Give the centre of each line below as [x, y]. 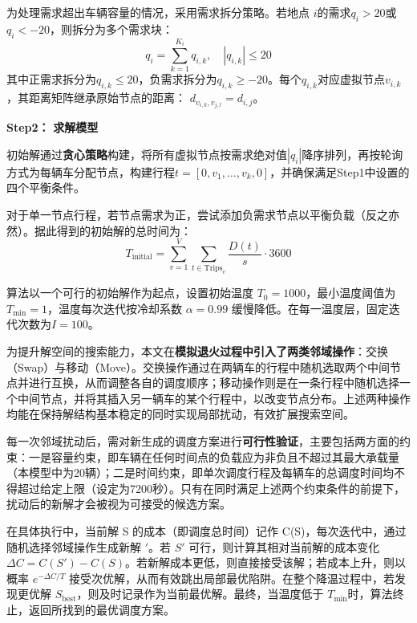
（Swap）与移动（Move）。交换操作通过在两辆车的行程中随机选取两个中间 [198, 366]
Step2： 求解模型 [53, 127]
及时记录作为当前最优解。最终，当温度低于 [211, 594]
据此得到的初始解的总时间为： [113, 230]
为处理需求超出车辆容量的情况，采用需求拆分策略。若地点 [158, 12]
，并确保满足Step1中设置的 [340, 171]
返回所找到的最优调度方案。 [101, 609]
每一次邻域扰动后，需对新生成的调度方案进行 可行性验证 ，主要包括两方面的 [203, 441]
